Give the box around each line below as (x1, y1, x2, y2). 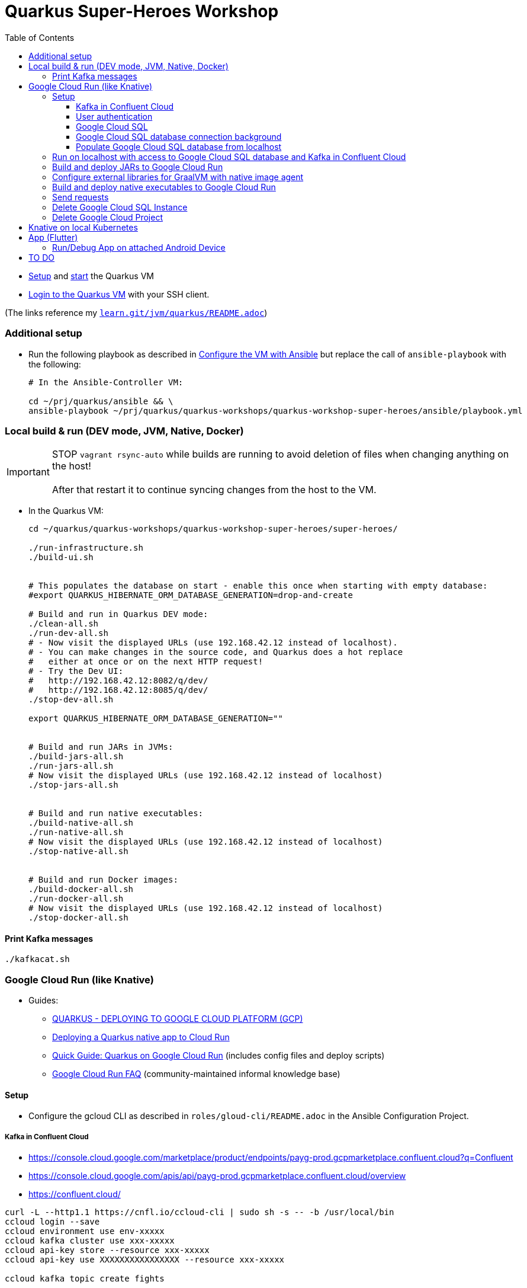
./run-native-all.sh (28, 827, 124, 838)
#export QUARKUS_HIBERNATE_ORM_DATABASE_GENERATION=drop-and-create (28, 590, 353, 600)
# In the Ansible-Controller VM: (28, 377, 184, 387)
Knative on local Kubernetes (28, 222, 138, 232)
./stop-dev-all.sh (28, 695, 114, 705)
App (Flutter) (28, 232, 78, 242)
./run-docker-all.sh (28, 894, 124, 904)
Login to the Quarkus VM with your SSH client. (28, 289, 210, 299)
